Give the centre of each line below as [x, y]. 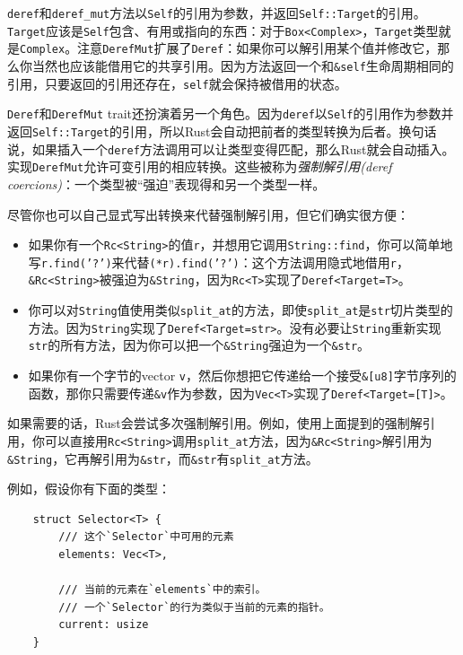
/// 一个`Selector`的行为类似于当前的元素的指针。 [194, 607]
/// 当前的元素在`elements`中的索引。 [162, 590]
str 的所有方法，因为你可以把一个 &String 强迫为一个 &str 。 [199, 345]
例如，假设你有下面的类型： [89, 489]
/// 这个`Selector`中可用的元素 [146, 537]
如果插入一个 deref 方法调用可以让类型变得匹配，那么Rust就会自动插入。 [243, 148]
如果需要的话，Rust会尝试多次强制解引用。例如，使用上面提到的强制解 [215, 423]
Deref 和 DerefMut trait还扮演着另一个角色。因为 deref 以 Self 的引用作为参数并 [231, 114]
